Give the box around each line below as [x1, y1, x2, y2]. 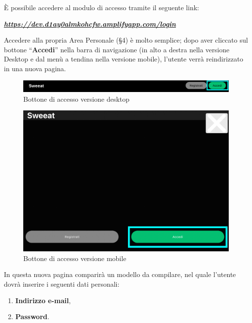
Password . [15, 311, 49, 322]
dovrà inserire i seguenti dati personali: [4, 279, 120, 289]
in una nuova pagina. [4, 63, 66, 73]
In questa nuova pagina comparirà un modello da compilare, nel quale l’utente [4, 269, 236, 279]
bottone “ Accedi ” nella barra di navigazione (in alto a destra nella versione [4, 44, 230, 54]
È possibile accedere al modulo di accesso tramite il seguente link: [4, 2, 199, 12]
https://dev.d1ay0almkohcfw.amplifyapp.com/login [4, 18, 176, 29]
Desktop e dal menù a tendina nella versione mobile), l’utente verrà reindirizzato [4, 54, 243, 64]
